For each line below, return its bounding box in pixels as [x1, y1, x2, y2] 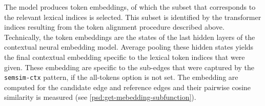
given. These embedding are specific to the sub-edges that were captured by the [4, 61, 255, 72]
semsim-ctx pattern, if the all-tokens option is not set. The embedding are [4, 72, 238, 82]
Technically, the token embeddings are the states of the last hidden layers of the [4, 31, 255, 42]
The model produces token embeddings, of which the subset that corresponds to [4, 2, 256, 12]
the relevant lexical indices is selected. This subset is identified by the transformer [4, 11, 261, 22]
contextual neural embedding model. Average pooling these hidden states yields [4, 41, 254, 52]
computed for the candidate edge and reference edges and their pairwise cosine [4, 81, 251, 92]
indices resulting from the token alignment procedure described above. [4, 22, 225, 32]
